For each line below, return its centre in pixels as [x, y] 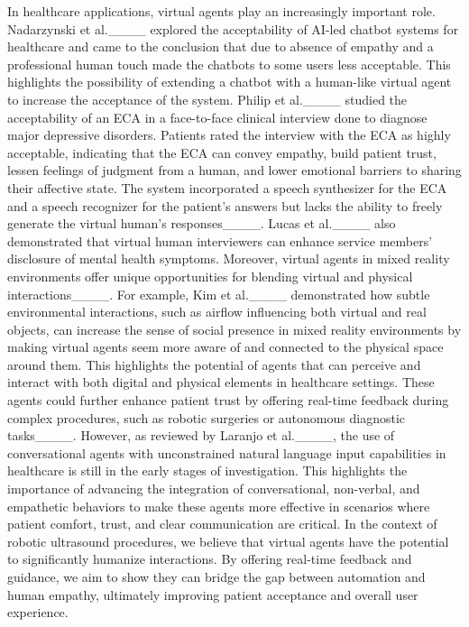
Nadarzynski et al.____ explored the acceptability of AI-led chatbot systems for [233, 28]
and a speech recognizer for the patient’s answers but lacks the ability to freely [225, 205]
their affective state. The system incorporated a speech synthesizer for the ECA [227, 187]
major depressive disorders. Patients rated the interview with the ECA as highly [229, 135]
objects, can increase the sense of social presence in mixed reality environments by [234, 329]
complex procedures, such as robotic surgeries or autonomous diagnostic [206, 417]
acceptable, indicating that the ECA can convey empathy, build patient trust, [222, 152]
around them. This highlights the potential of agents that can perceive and [214, 364]
